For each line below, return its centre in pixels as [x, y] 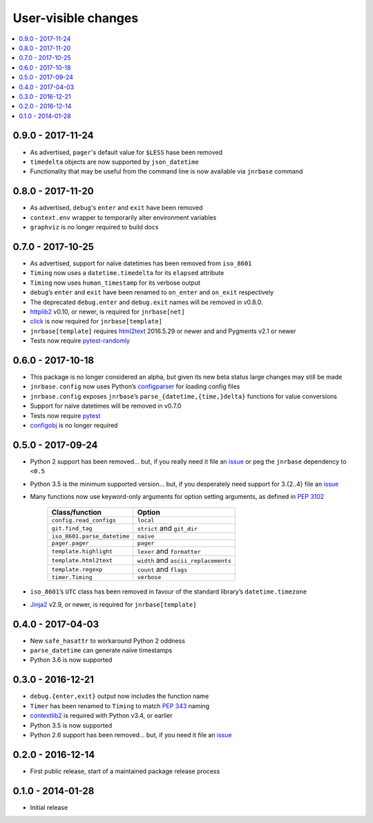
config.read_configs [84, 521]
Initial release [49, 807]
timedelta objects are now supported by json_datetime [115, 162]
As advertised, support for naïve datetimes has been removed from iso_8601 [141, 263]
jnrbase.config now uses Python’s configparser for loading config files [135, 386]
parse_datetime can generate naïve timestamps [101, 650]
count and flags [162, 569]
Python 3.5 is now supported [71, 725]
